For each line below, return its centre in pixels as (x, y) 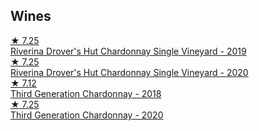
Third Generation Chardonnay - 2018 (86, 93)
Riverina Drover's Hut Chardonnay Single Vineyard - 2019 (128, 51)
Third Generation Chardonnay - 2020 (87, 115)
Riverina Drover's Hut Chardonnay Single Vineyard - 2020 (129, 72)
